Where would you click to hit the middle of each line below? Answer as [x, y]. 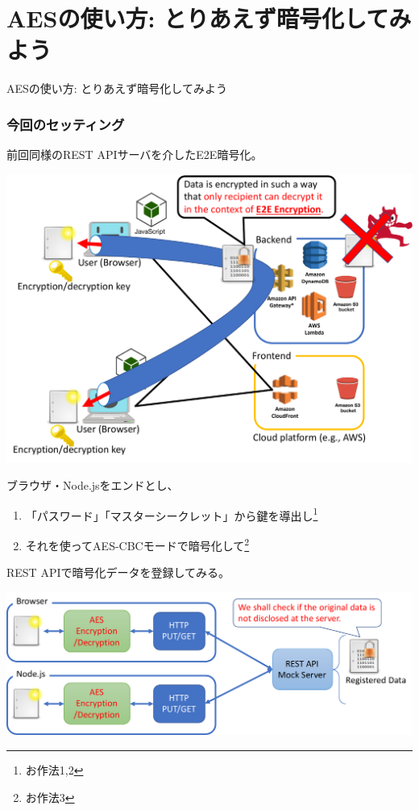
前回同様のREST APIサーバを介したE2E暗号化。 [135, 154]
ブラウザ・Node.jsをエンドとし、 [93, 485]
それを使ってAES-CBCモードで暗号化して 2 [137, 544]
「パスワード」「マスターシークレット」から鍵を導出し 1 [172, 514]
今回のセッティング [66, 124]
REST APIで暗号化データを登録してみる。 [118, 572]
